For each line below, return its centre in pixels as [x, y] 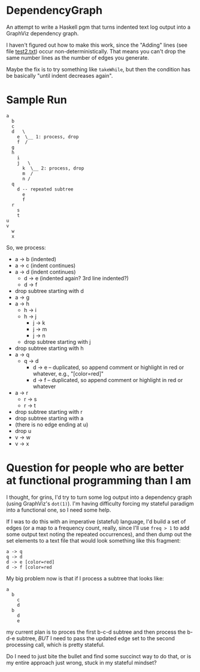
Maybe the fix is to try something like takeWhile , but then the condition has [98, 69]
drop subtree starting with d [49, 290]
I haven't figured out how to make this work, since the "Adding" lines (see [97, 45]
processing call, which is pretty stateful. [55, 644]
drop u [23, 431]
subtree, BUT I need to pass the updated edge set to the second [96, 638]
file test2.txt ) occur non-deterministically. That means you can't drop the [96, 51]
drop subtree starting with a [49, 418]
